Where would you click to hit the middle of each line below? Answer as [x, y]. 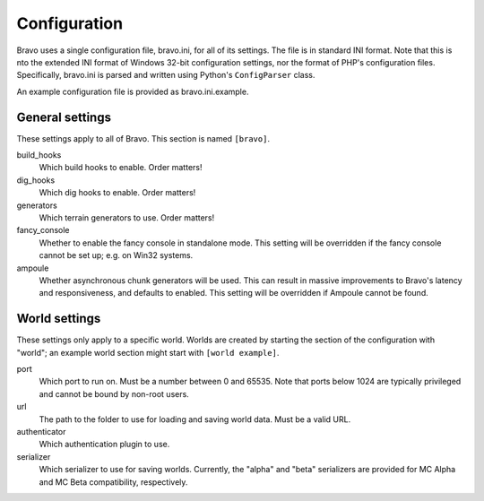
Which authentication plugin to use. [104, 445]
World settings [59, 319]
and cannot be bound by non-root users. [114, 393]
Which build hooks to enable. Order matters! [121, 168]
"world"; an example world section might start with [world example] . [148, 352]
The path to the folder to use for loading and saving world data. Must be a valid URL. [195, 419]
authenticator [41, 431]
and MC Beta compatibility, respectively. [113, 482]
